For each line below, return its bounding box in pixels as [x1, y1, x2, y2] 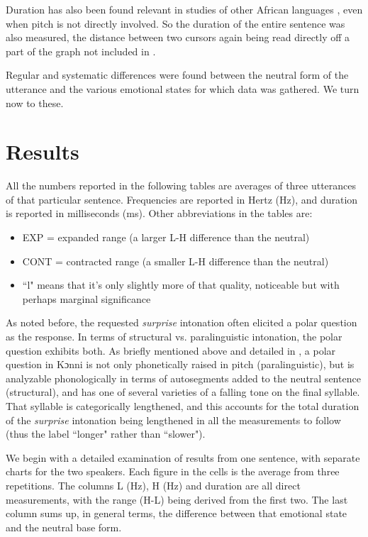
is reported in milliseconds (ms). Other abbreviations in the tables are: [6, 206, 313, 221]
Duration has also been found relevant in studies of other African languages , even [6, 2, 363, 16]
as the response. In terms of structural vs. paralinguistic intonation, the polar [6, 329, 342, 344]
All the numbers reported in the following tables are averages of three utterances [6, 178, 357, 193]
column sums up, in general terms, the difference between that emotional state [6, 506, 347, 521]
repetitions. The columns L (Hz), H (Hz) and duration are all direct [6, 477, 301, 492]
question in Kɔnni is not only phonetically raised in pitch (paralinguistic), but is [6, 357, 355, 372]
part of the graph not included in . [6, 43, 156, 58]
